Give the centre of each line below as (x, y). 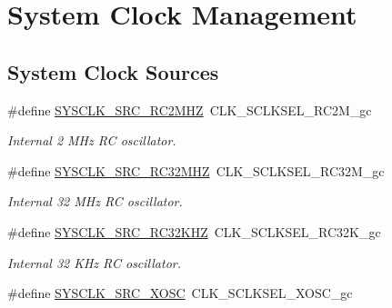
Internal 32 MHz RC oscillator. (95, 201)
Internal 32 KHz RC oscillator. (95, 262)
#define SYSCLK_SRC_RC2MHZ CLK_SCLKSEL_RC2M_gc (190, 109)
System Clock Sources (113, 71)
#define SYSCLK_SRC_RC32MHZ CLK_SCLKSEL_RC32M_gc (196, 170)
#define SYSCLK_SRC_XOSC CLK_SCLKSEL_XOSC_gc (180, 293)
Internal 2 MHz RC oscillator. (92, 140)
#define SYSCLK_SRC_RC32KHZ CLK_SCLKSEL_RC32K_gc (194, 231)
